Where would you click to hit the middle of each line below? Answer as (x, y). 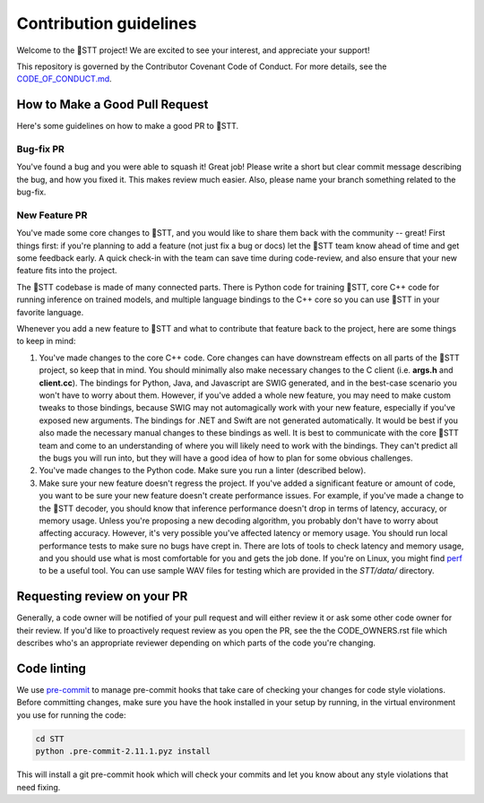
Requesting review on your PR (102, 596)
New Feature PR (52, 215)
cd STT (50, 738)
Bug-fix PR (40, 149)
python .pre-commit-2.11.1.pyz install (123, 751)
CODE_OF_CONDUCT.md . (64, 79)
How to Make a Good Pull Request (112, 104)
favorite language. (50, 312)
